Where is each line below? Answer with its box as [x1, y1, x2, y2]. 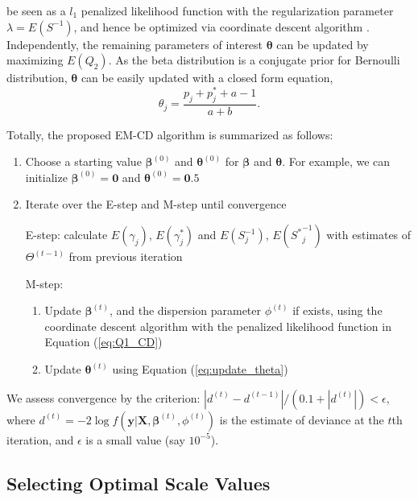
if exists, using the [292, 302, 383, 319]
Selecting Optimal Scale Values [6, 470, 271, 495]
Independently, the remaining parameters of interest [6, 35, 263, 52]
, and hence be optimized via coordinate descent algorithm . [73, 18, 370, 35]
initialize [25, 168, 68, 185]
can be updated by [276, 35, 369, 52]
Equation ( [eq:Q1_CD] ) [44, 333, 163, 350]
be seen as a [6, 2, 66, 19]
